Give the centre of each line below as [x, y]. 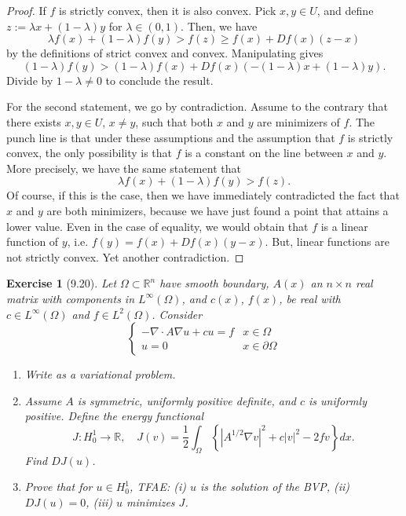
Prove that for [59, 487]
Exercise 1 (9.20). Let [62, 283]
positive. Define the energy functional [114, 416]
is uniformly [338, 400]
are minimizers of [298, 121]
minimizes [151, 501]
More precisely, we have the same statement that [124, 168]
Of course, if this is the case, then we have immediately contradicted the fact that [203, 195]
